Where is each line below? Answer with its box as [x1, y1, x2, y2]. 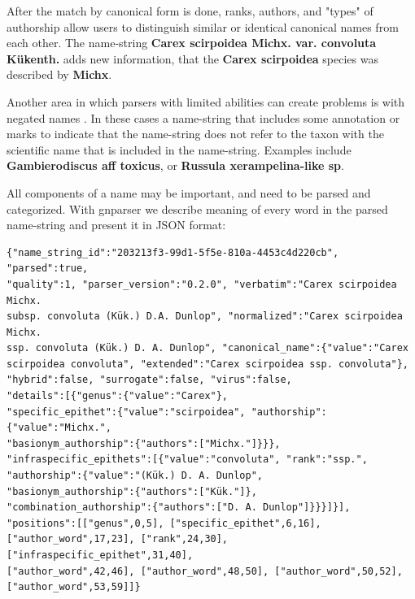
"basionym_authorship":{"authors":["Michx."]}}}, [7, 437, 281, 449]
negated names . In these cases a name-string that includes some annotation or [7, 109, 400, 126]
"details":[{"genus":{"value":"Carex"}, [7, 390, 229, 402]
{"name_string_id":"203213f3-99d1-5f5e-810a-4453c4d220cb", [7, 246, 339, 258]
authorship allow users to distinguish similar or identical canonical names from [7, 18, 399, 35]
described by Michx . [7, 66, 112, 83]
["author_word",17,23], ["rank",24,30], [7, 533, 229, 545]
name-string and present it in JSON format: [7, 216, 226, 233]
